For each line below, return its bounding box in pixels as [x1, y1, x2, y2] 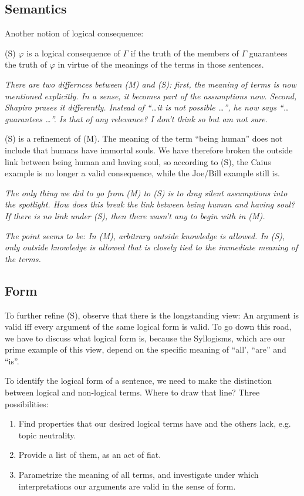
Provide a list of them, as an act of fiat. [18, 448, 161, 461]
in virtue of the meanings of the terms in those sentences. [58, 58, 264, 71]
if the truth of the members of [130, 46, 239, 59]
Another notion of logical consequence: [5, 27, 144, 39]
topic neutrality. [18, 428, 76, 441]
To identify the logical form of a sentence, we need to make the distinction [5, 374, 272, 387]
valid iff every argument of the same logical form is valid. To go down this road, [5, 320, 292, 333]
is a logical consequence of [26, 46, 120, 59]
